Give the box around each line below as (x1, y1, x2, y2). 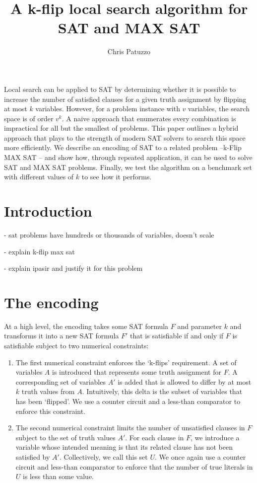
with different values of (4, 171, 74, 182)
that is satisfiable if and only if (129, 330, 224, 341)
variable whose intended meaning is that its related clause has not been (15, 442, 233, 452)
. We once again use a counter (155, 452, 246, 462)
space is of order (4, 113, 54, 123)
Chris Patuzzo (107, 46, 151, 57)
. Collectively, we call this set (59, 452, 148, 462)
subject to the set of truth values (15, 432, 116, 442)
